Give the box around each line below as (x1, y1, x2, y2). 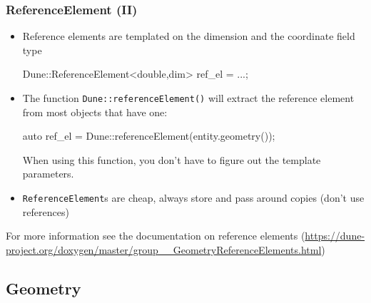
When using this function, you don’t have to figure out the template (22, 152, 321, 167)
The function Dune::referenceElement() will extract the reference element (22, 91, 355, 105)
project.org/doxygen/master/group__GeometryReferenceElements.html (6, 242, 322, 257)
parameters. (22, 166, 74, 181)
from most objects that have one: (22, 104, 168, 119)
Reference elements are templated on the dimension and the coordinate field (22, 29, 355, 43)
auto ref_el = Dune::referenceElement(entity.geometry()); (22, 128, 275, 143)
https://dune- (305, 228, 365, 243)
